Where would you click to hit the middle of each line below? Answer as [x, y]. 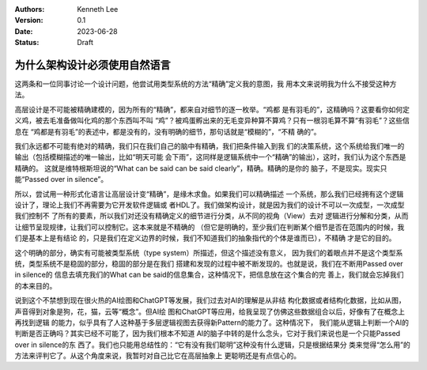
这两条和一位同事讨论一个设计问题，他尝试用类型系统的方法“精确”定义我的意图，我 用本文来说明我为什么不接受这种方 [206, 84]
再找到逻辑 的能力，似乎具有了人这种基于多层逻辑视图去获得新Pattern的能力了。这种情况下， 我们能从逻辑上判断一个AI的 [212, 322]
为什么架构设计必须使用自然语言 [93, 64]
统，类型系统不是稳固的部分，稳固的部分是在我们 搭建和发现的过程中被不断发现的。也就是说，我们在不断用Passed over [209, 263]
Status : [27, 43]
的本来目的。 [36, 285]
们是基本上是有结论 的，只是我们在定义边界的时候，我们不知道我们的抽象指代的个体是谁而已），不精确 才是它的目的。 [205, 238]
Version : [29, 21]
